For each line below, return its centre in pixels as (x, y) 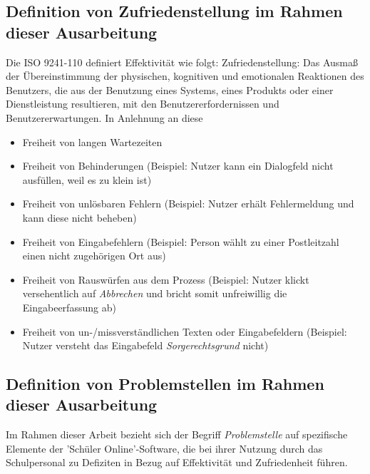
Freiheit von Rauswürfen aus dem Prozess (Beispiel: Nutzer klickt (166, 279)
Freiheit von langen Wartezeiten (92, 141)
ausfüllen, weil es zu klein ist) (87, 179)
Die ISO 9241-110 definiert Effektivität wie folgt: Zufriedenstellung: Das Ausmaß (182, 62)
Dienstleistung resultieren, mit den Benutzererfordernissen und (143, 104)
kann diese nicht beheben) (79, 217)
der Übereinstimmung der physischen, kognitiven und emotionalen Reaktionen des (185, 76)
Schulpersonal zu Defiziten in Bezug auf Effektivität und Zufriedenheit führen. (177, 462)
